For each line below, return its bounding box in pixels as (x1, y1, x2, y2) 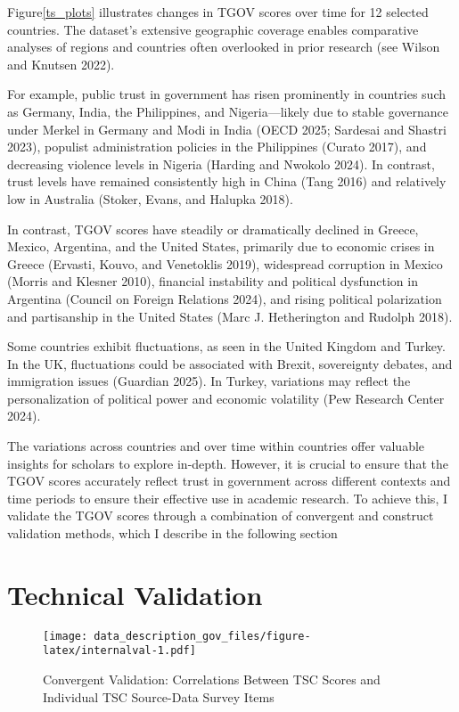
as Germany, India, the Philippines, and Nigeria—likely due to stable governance (7, 102, 448, 120)
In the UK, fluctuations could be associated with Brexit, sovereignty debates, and (7, 354, 453, 372)
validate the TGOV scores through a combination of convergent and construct (7, 506, 434, 525)
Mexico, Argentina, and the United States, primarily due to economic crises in (7, 237, 435, 256)
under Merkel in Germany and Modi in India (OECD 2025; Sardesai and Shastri (7, 119, 447, 138)
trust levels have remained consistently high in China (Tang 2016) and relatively (7, 172, 447, 191)
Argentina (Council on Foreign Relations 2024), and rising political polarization (7, 289, 442, 307)
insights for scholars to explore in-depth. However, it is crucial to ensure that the (7, 454, 448, 472)
